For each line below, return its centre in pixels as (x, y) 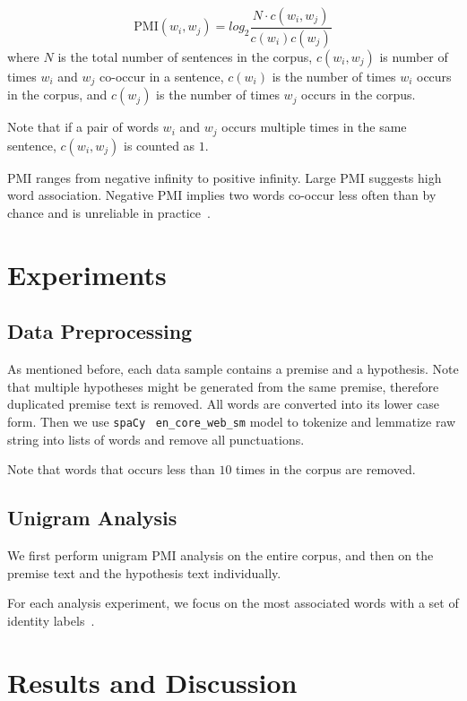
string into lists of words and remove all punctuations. (156, 439)
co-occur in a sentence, (162, 76)
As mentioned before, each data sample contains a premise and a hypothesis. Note (233, 369)
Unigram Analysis (92, 518)
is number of (414, 56)
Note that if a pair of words (83, 127)
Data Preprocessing (100, 331)
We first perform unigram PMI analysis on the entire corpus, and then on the (221, 554)
